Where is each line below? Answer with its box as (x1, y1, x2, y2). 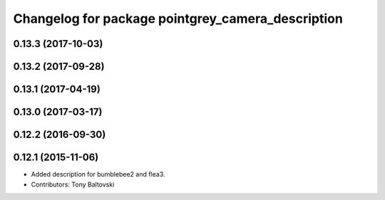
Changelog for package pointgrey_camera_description (13, 11, 344, 26)
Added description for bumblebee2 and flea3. (31, 170, 165, 179)
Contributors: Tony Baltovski (31, 180, 115, 189)
